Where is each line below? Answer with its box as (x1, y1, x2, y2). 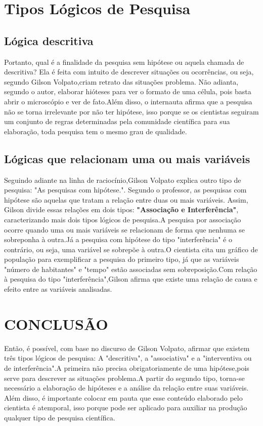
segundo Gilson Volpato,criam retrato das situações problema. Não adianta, (4, 76, 239, 87)
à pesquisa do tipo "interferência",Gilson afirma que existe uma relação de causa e (4, 274, 257, 284)
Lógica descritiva (4, 32, 94, 48)
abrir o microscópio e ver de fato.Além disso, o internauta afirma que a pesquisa (4, 96, 252, 106)
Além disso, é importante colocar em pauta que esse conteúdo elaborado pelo (4, 392, 243, 403)
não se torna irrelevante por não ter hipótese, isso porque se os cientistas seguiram (4, 106, 259, 117)
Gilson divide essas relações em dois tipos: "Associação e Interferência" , (4, 204, 239, 215)
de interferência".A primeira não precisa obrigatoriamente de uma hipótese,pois (4, 362, 249, 373)
